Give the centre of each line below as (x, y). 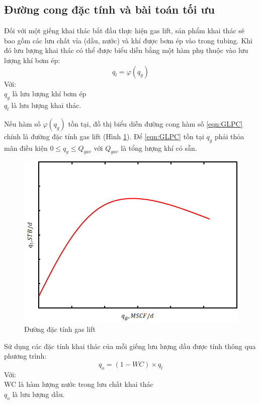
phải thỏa (229, 136)
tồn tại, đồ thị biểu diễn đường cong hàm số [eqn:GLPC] (155, 123)
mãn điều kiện (26, 148)
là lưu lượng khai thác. (46, 105)
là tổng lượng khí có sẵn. (159, 148)
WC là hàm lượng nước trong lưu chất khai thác (79, 384)
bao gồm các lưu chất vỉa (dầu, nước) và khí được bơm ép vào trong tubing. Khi (128, 40)
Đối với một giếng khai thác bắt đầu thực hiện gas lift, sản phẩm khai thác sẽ (124, 31)
